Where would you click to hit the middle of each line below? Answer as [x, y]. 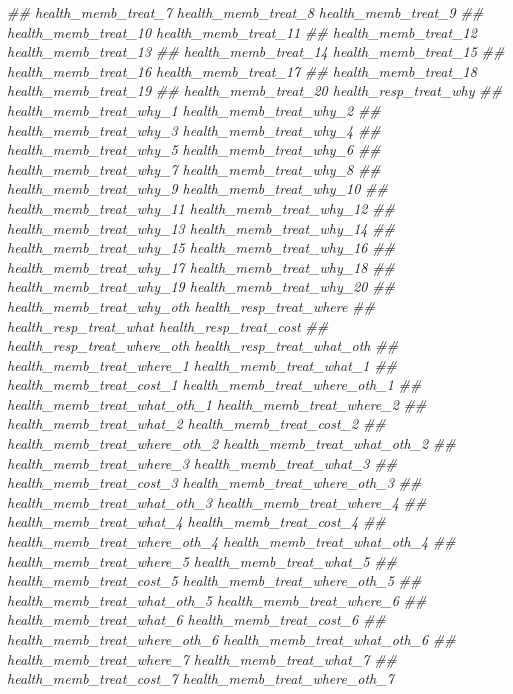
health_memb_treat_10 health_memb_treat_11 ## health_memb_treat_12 [242, 31]
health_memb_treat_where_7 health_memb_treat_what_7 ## [202, 658]
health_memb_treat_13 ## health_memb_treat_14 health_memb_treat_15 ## [256, 51]
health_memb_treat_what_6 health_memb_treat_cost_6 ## [196, 619]
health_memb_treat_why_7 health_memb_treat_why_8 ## [194, 168]
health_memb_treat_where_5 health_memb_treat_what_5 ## [202, 560]
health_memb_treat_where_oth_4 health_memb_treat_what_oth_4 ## [231, 541]
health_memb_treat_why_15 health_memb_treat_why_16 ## [201, 247]
